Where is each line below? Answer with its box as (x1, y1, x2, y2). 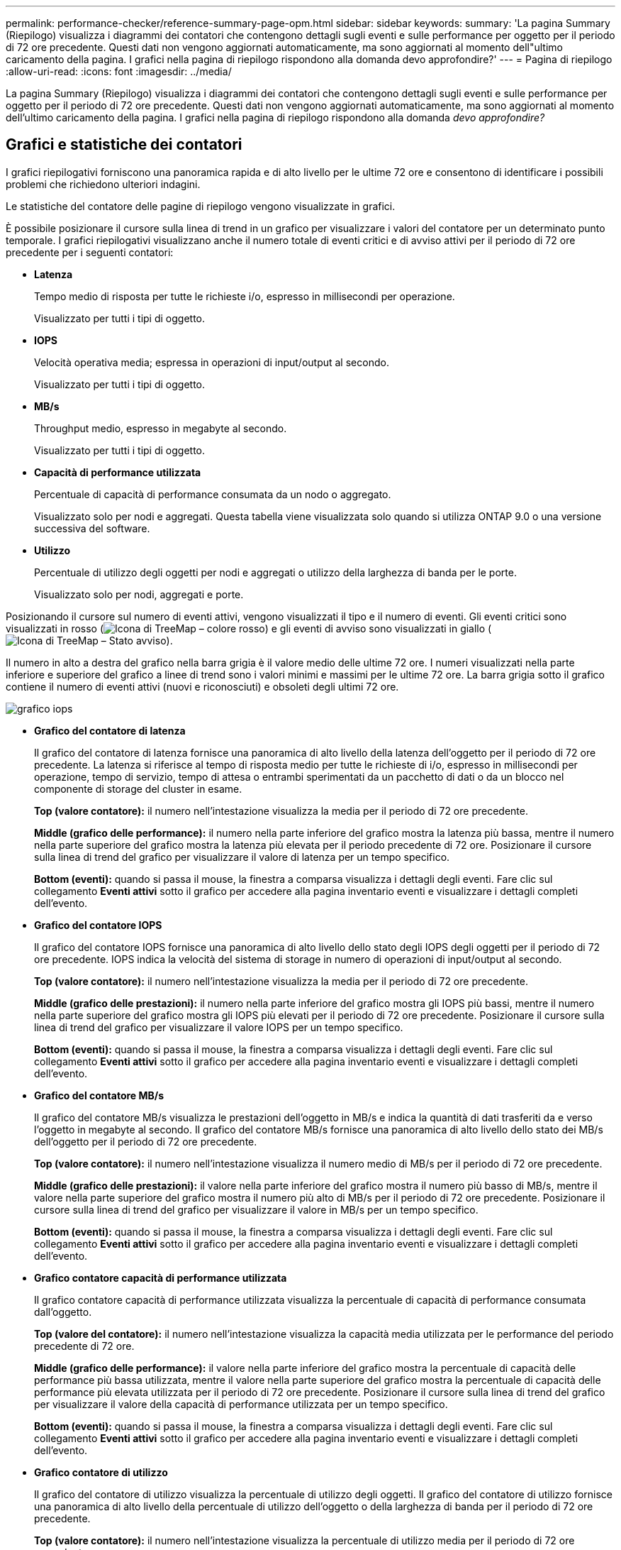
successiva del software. (34, 522, 150, 534)
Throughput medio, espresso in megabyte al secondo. (34, 422, 287, 434)
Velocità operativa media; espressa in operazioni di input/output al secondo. (34, 356, 389, 368)
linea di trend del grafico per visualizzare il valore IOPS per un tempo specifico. (34, 1021, 403, 1033)
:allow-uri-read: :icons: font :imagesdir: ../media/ (6, 65, 232, 77)
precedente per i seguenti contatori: (6, 246, 174, 258)
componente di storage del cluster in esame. (34, 782, 242, 795)
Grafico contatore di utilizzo (34, 1466, 168, 1478)
